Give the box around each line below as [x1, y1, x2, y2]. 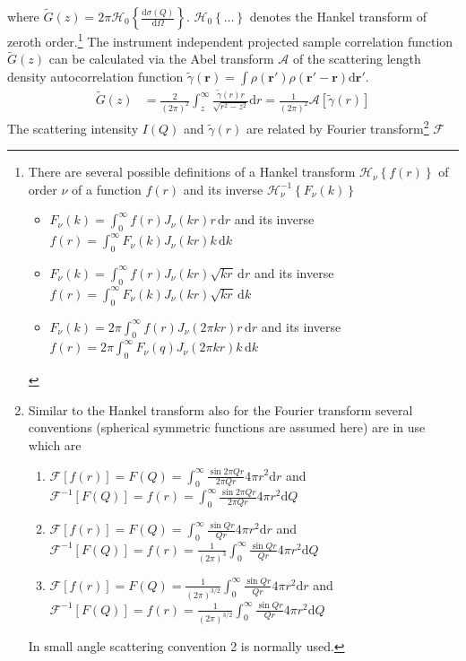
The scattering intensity [7, 118, 139, 137]
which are [28, 435, 82, 454]
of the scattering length [292, 49, 421, 68]
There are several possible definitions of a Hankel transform [28, 162, 356, 181]
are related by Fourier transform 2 [246, 116, 429, 137]
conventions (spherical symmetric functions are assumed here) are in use [28, 418, 426, 437]
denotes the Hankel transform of [249, 7, 427, 25]
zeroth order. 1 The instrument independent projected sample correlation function [7, 30, 453, 50]
